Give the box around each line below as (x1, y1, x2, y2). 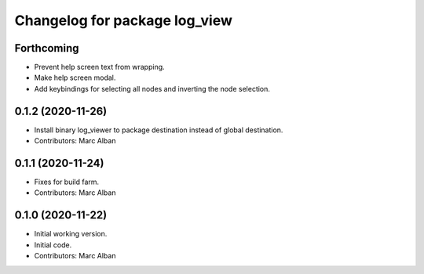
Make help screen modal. (34, 73, 116, 82)
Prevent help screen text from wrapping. (34, 63, 165, 72)
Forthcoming (14, 41, 79, 55)
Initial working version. (34, 229, 108, 239)
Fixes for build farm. (34, 177, 100, 187)
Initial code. (34, 240, 72, 250)
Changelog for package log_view (14, 12, 233, 29)
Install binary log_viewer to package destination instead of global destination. (34, 125, 283, 135)
